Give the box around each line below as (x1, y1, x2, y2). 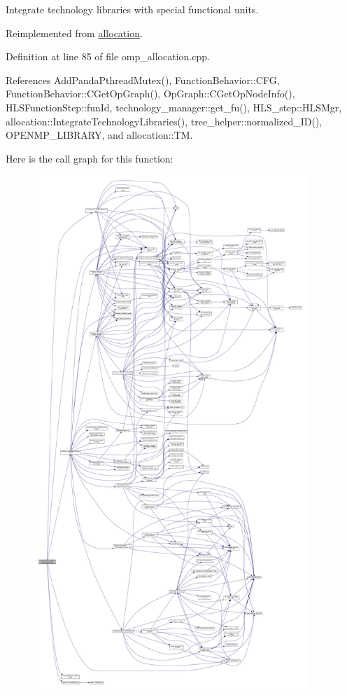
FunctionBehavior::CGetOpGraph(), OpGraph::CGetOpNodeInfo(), (6, 86, 295, 101)
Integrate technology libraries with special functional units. (6, 2, 259, 16)
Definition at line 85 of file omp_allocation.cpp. (6, 49, 210, 64)
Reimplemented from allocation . (6, 25, 143, 40)
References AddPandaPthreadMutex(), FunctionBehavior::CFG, (6, 72, 280, 87)
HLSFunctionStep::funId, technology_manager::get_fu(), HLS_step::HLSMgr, (6, 99, 342, 114)
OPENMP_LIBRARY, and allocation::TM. (6, 128, 193, 142)
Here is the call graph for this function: (6, 151, 173, 165)
